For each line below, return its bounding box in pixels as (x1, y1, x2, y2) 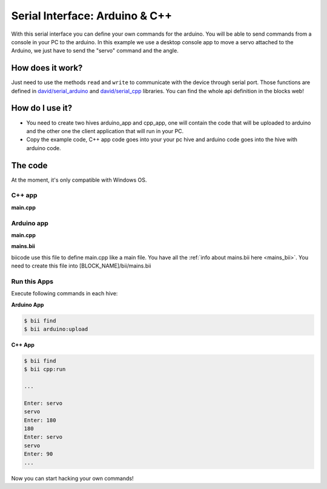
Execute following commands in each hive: (11, 290, 118, 297)
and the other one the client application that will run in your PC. (26, 127, 184, 134)
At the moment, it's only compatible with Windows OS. (11, 176, 147, 183)
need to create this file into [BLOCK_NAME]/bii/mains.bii (11, 262, 151, 269)
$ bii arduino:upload (24, 326, 88, 332)
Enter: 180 (24, 416, 56, 424)
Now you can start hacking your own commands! (11, 474, 134, 482)
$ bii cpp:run (24, 366, 66, 373)
